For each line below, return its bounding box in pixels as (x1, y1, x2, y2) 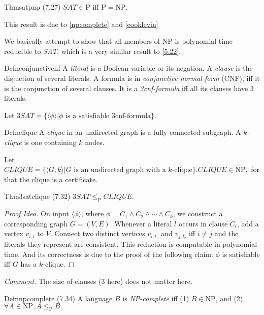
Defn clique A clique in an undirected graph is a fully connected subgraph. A (4, 127, 241, 137)
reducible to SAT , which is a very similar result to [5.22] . (4, 45, 181, 56)
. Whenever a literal (110, 218, 172, 228)
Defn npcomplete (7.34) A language (4, 293, 113, 303)
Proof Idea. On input (4, 208, 70, 219)
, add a (237, 218, 259, 228)
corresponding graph (4, 218, 68, 228)
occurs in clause (178, 218, 228, 228)
